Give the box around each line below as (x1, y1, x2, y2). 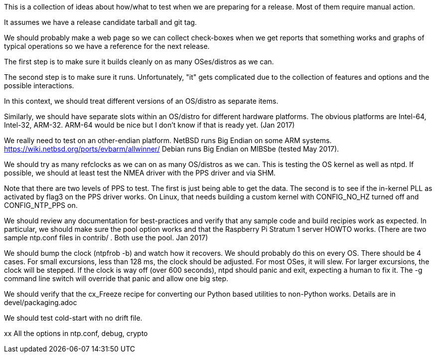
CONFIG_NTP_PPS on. (4, 201, 78, 209)
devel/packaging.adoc (4, 298, 77, 307)
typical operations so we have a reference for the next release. (4, 42, 210, 50)
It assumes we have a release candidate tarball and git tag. (4, 18, 197, 26)
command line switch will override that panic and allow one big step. (4, 274, 229, 283)
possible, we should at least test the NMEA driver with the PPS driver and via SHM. (4, 169, 276, 177)
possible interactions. (4, 81, 74, 90)
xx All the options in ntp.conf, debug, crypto (4, 329, 148, 338)
